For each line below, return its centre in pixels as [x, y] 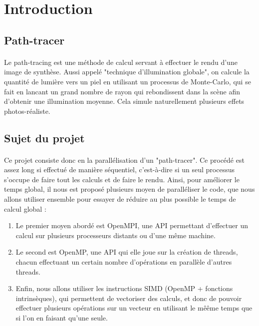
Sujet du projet [44, 138]
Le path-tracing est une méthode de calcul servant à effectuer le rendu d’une [121, 62]
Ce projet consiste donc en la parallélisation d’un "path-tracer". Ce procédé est [124, 160]
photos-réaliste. [27, 111]
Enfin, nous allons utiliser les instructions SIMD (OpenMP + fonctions [124, 288]
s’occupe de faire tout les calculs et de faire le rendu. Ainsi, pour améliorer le [122, 179]
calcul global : [25, 208]
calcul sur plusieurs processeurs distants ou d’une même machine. [116, 235]
